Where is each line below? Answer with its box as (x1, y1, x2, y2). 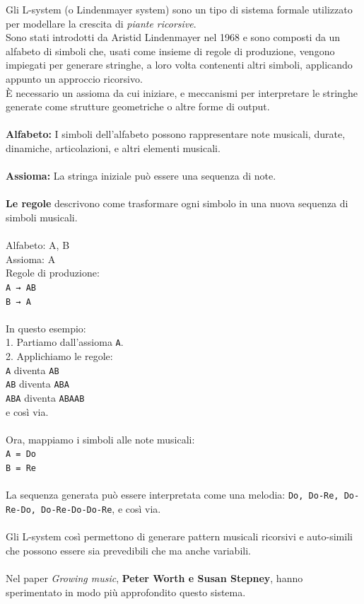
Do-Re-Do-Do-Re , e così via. (41, 501, 161, 516)
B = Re (6, 463, 36, 474)
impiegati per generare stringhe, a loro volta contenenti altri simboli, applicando (6, 57, 353, 72)
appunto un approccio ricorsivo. (6, 71, 143, 86)
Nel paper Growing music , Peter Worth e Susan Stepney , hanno (6, 570, 303, 585)
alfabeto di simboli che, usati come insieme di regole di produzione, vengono (6, 43, 335, 58)
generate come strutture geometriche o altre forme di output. (6, 99, 270, 114)
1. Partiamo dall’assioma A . (6, 335, 124, 349)
